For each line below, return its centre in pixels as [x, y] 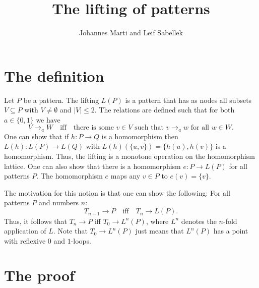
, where [157, 221]
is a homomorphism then [140, 136]
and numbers [59, 203]
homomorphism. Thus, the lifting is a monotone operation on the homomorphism [129, 156]
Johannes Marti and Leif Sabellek [131, 33]
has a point [231, 231]
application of [25, 231]
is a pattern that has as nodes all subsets [188, 100]
